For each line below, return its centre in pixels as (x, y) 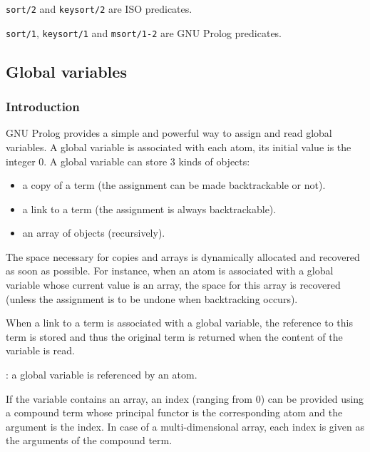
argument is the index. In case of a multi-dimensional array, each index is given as (185, 426)
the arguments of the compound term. (89, 440)
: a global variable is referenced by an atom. (102, 375)
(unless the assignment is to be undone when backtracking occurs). (152, 298)
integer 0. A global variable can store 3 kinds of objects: (128, 161)
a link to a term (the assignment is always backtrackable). (149, 209)
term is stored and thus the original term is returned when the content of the (174, 336)
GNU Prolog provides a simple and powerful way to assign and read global (169, 133)
